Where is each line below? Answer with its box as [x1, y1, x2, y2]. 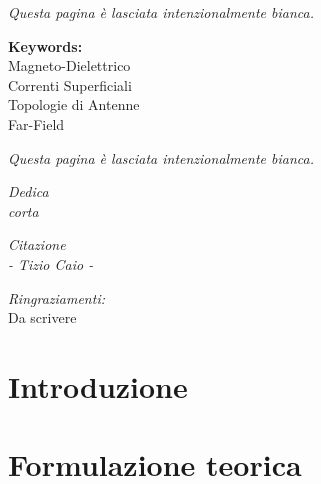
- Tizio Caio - [8, 253, 94, 274]
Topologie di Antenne [8, 94, 140, 115]
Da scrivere [8, 307, 77, 328]
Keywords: [8, 35, 83, 56]
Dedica [8, 181, 49, 202]
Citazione [8, 234, 66, 255]
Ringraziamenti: [8, 287, 105, 308]
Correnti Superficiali [8, 74, 132, 95]
